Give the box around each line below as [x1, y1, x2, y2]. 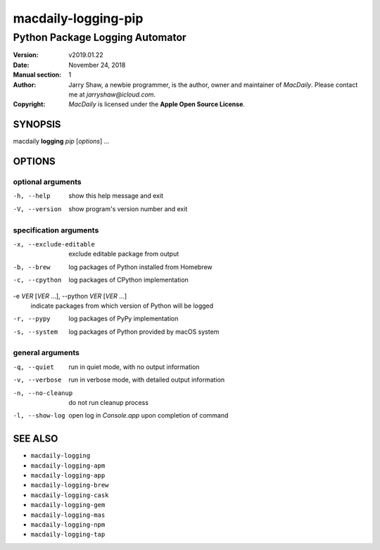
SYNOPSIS [13, 118, 61, 130]
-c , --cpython [13, 276, 62, 285]
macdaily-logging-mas [30, 511, 106, 519]
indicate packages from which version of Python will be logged [30, 301, 214, 310]
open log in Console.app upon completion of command [68, 411, 229, 420]
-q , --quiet [13, 363, 54, 371]
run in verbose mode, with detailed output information [68, 375, 225, 384]
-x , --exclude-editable [13, 240, 95, 248]
